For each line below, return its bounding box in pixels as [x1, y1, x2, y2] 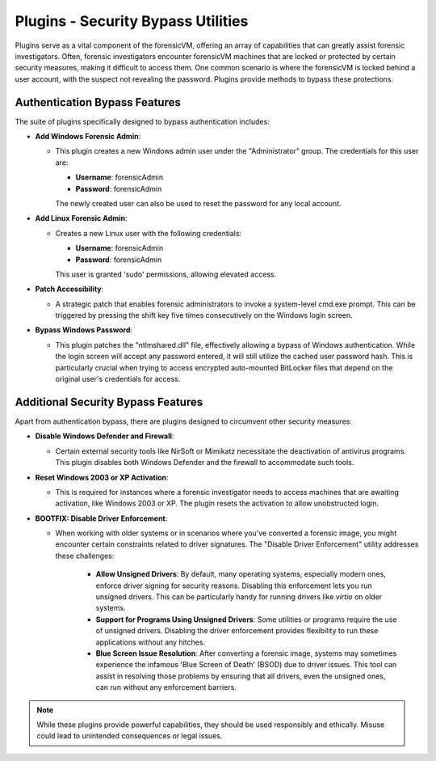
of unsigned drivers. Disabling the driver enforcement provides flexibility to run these [95, 626, 379, 636]
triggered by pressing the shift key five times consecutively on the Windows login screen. [55, 311, 353, 320]
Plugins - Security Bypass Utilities [15, 12, 249, 30]
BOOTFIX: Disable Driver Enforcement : [35, 514, 168, 523]
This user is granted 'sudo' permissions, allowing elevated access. [55, 269, 277, 279]
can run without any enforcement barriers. [95, 683, 237, 692]
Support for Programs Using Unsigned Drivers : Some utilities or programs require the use [95, 615, 397, 624]
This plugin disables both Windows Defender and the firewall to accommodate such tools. [55, 458, 354, 467]
